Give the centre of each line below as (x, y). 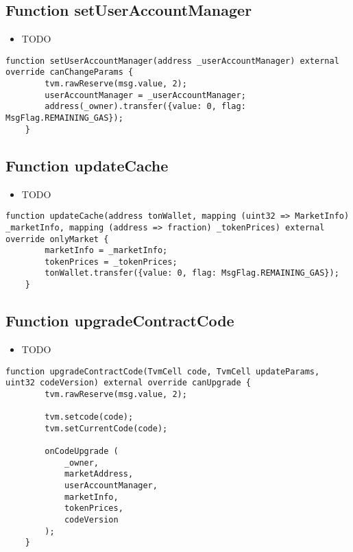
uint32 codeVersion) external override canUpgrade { (128, 383)
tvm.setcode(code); (89, 417)
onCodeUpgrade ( (82, 452)
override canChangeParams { (70, 72)
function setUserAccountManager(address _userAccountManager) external (172, 61)
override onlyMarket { (57, 239)
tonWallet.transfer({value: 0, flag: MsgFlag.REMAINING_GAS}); (192, 273)
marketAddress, (99, 474)
